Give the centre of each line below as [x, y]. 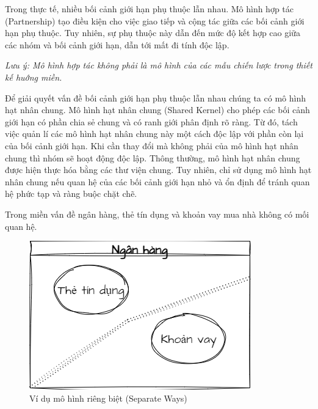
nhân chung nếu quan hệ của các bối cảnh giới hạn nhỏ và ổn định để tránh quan [157, 181]
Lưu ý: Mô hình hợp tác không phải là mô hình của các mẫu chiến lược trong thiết [159, 65]
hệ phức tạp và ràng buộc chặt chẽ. [71, 193]
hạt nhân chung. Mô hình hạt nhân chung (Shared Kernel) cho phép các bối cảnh [157, 110]
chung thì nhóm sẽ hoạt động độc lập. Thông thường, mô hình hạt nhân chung [153, 157]
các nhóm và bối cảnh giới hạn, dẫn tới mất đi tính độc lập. [117, 44]
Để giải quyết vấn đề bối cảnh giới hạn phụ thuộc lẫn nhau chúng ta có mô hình [155, 98]
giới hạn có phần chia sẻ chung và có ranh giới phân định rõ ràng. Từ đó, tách [151, 121]
